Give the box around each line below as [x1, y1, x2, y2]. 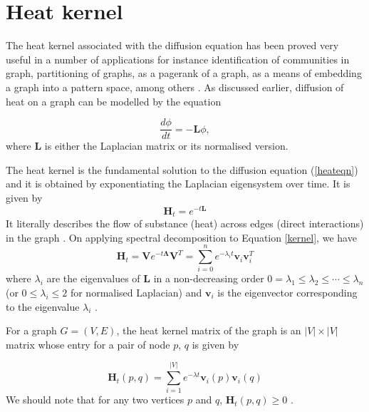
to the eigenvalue [6, 299, 80, 314]
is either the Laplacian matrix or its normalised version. [44, 138, 289, 153]
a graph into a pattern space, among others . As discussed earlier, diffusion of [6, 79, 344, 94]
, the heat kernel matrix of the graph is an [116, 323, 301, 338]
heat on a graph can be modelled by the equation [6, 93, 222, 108]
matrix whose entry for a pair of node [6, 336, 170, 351]
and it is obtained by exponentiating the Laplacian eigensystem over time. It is [6, 176, 350, 191]
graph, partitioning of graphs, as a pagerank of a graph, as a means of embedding [6, 66, 362, 81]
